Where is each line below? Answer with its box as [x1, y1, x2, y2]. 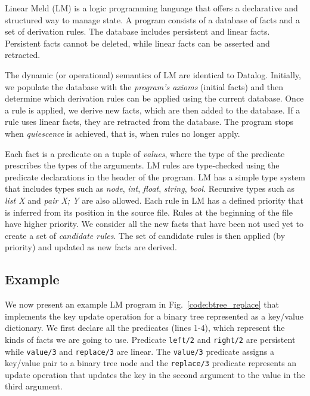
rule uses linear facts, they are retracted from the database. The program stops [5, 115, 294, 128]
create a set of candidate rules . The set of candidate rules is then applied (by [5, 229, 286, 241]
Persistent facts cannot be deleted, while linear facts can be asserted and [5, 36, 270, 49]
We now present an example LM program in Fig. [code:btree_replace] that [5, 298, 279, 311]
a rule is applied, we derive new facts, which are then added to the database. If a [5, 103, 300, 116]
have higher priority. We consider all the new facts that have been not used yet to [5, 217, 303, 230]
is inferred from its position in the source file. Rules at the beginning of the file [5, 205, 293, 218]
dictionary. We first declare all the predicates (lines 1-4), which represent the [5, 321, 285, 334]
